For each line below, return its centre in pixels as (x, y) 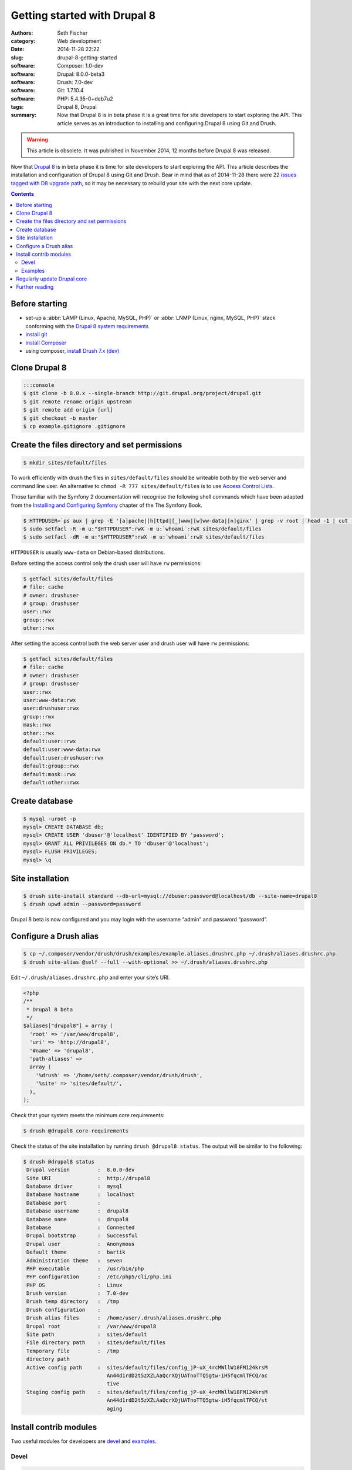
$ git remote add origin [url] (68, 410)
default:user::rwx (50, 741)
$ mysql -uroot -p (50, 818)
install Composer (46, 343)
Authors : (22, 33)
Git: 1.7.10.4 (71, 91)
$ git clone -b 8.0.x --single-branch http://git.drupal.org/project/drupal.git (142, 393)
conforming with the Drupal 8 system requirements (87, 326)
